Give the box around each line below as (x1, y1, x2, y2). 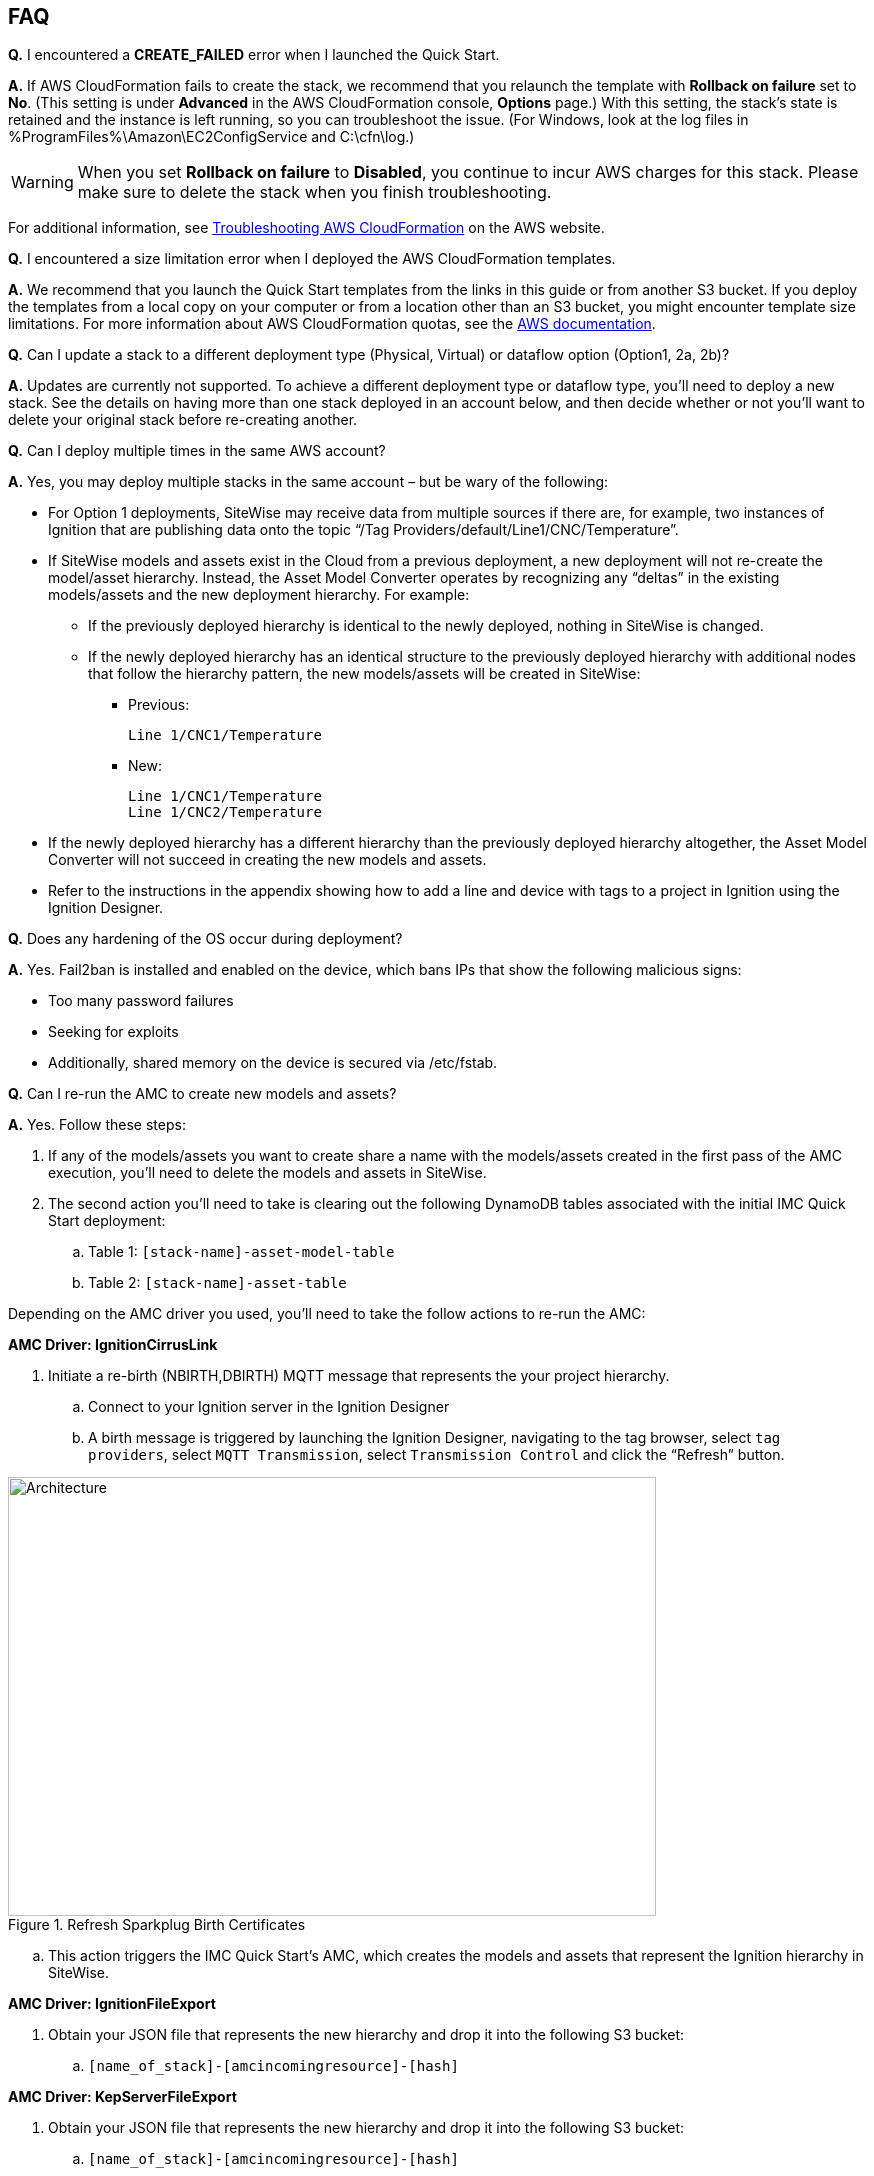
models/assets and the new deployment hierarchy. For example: (48, 586, 470, 604)
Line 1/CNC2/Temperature (128, 804, 322, 821)
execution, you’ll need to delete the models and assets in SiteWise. (48, 1164, 487, 1182)
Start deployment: (48, 1212, 166, 1230)
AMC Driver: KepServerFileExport (8, 2088, 237, 2106)
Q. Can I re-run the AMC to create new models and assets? (8, 1085, 397, 1103)
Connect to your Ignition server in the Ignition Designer (88, 1398, 450, 1416)
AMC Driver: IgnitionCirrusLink (8, 1336, 218, 1354)
